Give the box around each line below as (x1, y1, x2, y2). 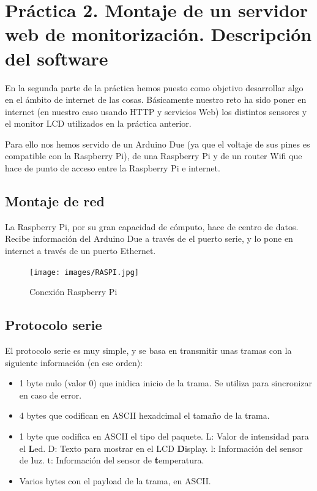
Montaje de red (5, 192, 105, 211)
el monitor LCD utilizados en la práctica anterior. (5, 117, 192, 130)
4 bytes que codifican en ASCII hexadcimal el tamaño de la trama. (19, 409, 270, 422)
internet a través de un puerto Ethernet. (5, 244, 156, 257)
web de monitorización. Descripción (5, 21, 312, 47)
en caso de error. (19, 388, 82, 401)
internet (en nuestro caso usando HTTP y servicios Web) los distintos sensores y (5, 105, 307, 118)
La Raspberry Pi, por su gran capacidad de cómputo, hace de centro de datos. (5, 220, 299, 233)
